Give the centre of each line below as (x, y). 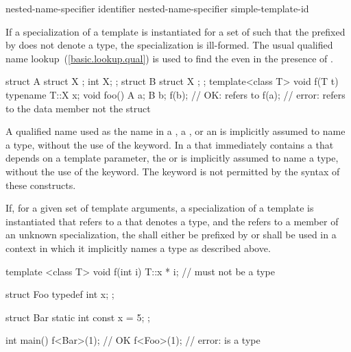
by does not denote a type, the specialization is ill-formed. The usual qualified (169, 45)
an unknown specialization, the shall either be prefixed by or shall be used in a (171, 235)
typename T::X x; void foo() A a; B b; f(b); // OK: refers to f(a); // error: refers (175, 94)
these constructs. (41, 185)
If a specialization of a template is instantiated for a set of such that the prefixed (175, 31)
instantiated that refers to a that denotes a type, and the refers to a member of (172, 221)
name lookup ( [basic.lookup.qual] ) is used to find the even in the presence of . (169, 58)
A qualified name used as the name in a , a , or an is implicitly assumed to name (175, 131)
